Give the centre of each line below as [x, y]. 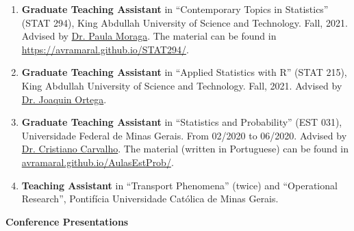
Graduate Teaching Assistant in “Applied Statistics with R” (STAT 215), [184, 72]
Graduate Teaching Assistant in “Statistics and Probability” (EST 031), [182, 122]
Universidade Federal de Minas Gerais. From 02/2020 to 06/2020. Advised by [184, 135]
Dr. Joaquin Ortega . [64, 99]
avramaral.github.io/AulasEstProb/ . [98, 162]
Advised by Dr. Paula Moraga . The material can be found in [149, 36]
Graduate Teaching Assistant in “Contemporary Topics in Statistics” [175, 9]
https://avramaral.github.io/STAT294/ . [105, 49]
